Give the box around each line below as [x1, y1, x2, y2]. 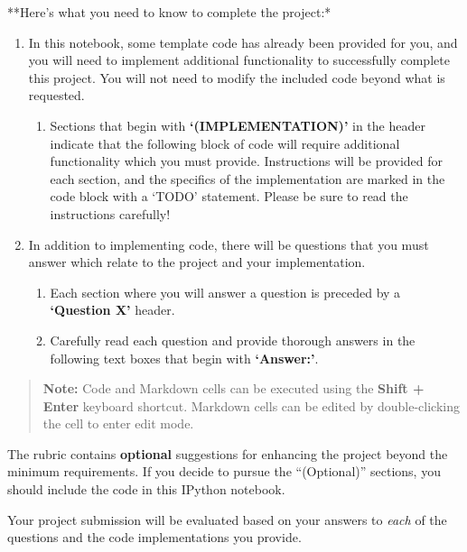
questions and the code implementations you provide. [7, 528, 302, 547]
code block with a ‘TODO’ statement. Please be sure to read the [50, 187, 408, 206]
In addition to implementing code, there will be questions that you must [28, 235, 429, 253]
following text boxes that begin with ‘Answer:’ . [50, 348, 319, 367]
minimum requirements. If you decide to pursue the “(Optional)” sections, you [7, 462, 441, 481]
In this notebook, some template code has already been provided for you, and [28, 32, 458, 51]
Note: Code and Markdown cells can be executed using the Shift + [42, 379, 425, 398]
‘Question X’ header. [50, 300, 175, 319]
